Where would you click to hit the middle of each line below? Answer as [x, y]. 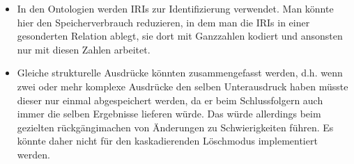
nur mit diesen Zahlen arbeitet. [84, 49]
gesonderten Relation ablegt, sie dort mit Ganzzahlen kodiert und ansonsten [180, 36]
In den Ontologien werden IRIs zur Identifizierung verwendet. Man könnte [175, 8]
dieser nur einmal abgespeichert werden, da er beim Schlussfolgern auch [170, 100]
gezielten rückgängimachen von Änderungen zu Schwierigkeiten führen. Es [175, 127]
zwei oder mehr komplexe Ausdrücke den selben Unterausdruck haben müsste [183, 86]
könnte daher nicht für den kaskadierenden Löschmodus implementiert [167, 141]
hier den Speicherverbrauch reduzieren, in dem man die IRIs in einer [163, 22]
